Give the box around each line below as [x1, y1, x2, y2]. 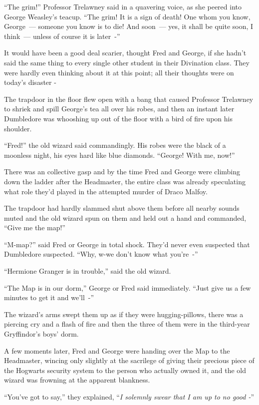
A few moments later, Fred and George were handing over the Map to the [4, 345, 230, 356]
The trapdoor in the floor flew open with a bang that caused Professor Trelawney [4, 93, 254, 104]
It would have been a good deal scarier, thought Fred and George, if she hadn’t [4, 47, 247, 58]
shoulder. [4, 123, 32, 133]
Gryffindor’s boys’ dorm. [4, 329, 79, 339]
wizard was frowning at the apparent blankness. [4, 375, 150, 385]
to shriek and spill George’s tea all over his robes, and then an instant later [4, 103, 235, 114]
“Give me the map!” [4, 222, 65, 233]
